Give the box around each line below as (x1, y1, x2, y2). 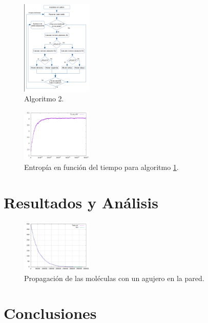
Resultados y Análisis (4, 191, 158, 212)
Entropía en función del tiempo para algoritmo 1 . (24, 161, 179, 172)
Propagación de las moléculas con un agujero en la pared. (24, 272, 204, 283)
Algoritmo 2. (24, 93, 64, 104)
